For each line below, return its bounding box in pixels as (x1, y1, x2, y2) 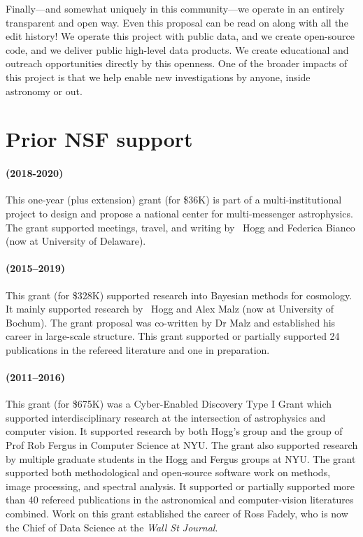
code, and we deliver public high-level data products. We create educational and (6, 42, 349, 57)
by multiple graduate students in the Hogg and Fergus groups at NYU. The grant (6, 451, 356, 466)
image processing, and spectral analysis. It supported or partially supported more (6, 478, 355, 493)
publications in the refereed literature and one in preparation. (6, 342, 270, 357)
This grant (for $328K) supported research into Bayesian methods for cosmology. (6, 287, 353, 302)
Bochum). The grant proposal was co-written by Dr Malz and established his (6, 315, 336, 329)
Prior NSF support (6, 124, 193, 153)
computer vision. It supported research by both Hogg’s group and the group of (6, 424, 343, 438)
